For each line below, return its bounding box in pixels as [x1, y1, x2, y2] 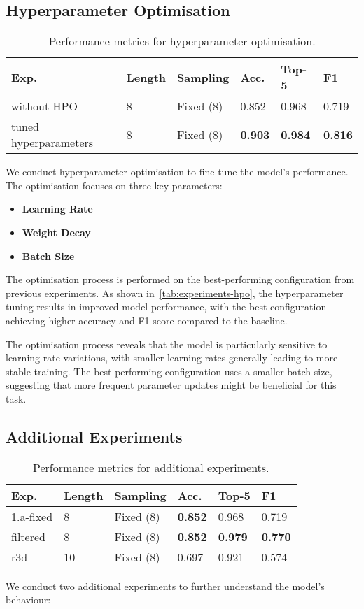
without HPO [11, 98, 78, 115]
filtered [11, 528, 45, 545]
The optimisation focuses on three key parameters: [6, 178, 223, 192]
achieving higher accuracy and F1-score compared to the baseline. [6, 313, 288, 327]
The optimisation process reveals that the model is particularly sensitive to [6, 336, 328, 351]
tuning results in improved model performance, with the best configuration [6, 299, 327, 314]
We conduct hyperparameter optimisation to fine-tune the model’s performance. [6, 164, 349, 179]
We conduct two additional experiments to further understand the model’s [6, 578, 325, 593]
